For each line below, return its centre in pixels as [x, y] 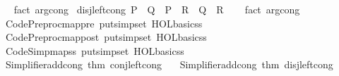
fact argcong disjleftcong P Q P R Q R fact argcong [157, 9]
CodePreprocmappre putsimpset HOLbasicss [104, 23]
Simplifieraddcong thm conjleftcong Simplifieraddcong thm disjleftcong [169, 64]
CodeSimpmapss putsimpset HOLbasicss [95, 50]
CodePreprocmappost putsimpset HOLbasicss [106, 37]
